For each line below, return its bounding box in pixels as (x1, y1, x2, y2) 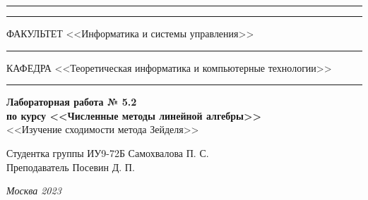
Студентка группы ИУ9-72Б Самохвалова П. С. (6, 145, 209, 160)
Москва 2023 (6, 183, 61, 198)
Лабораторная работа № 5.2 (6, 94, 137, 109)
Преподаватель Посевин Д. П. (6, 159, 135, 174)
